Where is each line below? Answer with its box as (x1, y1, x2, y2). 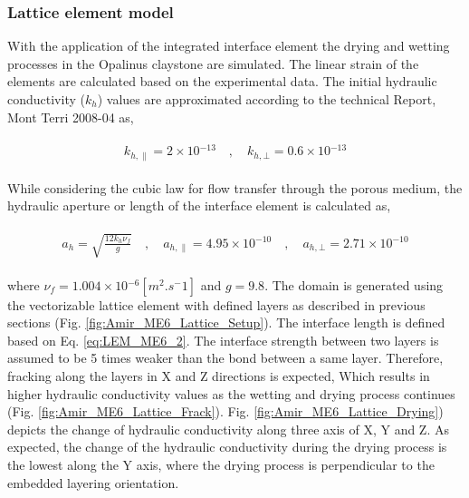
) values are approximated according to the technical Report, (97, 90, 436, 108)
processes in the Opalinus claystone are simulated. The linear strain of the (7, 54, 419, 73)
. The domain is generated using (264, 275, 444, 294)
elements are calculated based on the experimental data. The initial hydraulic (7, 72, 437, 91)
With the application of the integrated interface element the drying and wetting (7, 36, 450, 55)
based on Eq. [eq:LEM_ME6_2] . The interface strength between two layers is (7, 330, 439, 349)
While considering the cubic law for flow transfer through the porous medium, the (7, 178, 463, 197)
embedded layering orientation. (7, 473, 179, 492)
